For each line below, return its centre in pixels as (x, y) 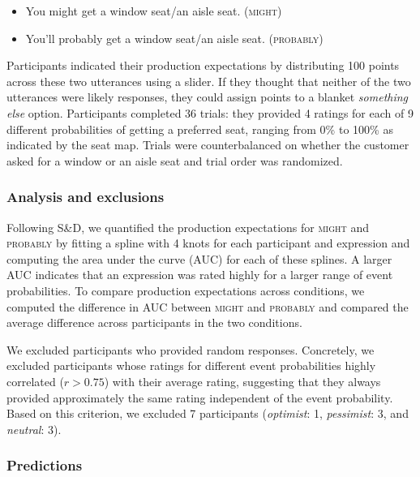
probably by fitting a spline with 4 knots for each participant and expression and (208, 243)
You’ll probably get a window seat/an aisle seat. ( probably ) (174, 38)
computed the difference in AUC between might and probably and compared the (208, 306)
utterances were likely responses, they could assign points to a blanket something (208, 97)
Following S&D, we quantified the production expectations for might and (188, 227)
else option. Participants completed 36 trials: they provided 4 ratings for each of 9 (210, 112)
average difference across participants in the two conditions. (154, 322)
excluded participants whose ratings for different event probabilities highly (191, 365)
